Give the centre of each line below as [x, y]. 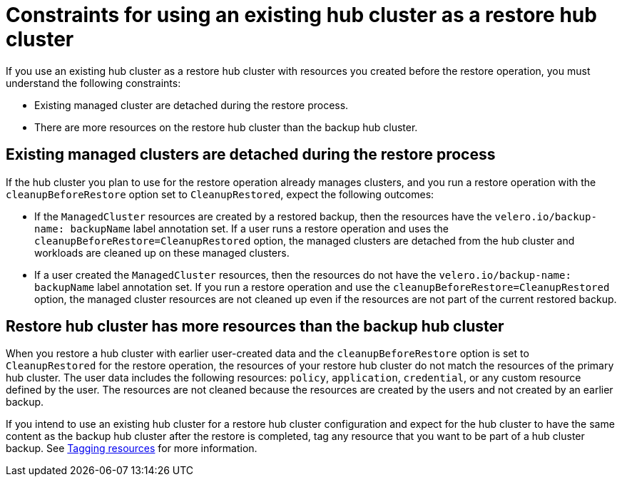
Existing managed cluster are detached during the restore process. [192, 105]
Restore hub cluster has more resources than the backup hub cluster [255, 327]
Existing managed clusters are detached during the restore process [251, 155]
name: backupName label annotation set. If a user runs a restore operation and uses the [241, 228]
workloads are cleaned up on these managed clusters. [162, 252]
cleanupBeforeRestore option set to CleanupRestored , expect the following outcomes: [220, 194]
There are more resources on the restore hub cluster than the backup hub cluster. [226, 127]
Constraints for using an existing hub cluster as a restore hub [301, 15]
